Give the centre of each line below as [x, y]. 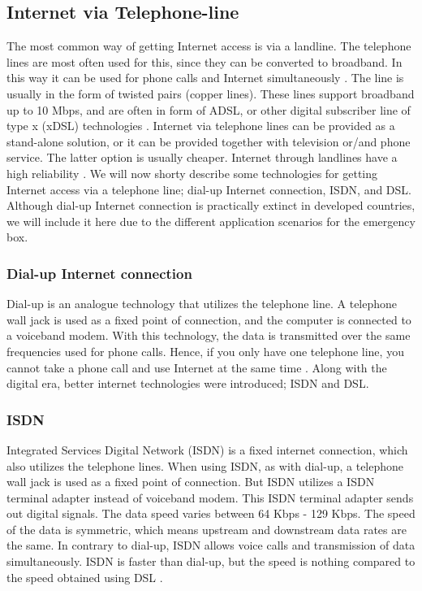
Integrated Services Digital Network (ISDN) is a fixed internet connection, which [207, 449]
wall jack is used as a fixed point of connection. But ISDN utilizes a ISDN [191, 482]
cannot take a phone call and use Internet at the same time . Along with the [197, 367]
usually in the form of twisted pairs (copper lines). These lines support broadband [211, 93]
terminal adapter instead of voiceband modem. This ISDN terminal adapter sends [210, 497]
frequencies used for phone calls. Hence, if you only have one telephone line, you [205, 351]
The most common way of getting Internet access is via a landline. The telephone [209, 46]
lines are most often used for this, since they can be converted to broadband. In [205, 61]
